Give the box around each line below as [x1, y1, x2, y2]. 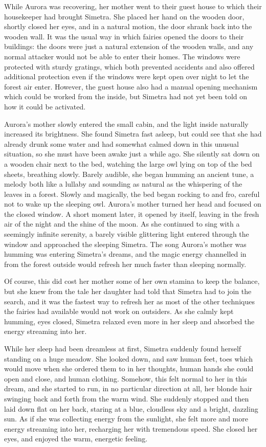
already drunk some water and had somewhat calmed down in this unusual [4, 138, 239, 149]
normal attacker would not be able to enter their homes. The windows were [4, 51, 240, 61]
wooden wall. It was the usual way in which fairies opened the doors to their [4, 31, 244, 41]
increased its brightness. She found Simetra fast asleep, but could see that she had [4, 128, 262, 139]
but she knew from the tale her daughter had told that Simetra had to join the [4, 286, 252, 297]
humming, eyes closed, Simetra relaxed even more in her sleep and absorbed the [4, 316, 255, 326]
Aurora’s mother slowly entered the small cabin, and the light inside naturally [4, 118, 249, 129]
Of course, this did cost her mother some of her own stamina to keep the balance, [4, 276, 260, 286]
